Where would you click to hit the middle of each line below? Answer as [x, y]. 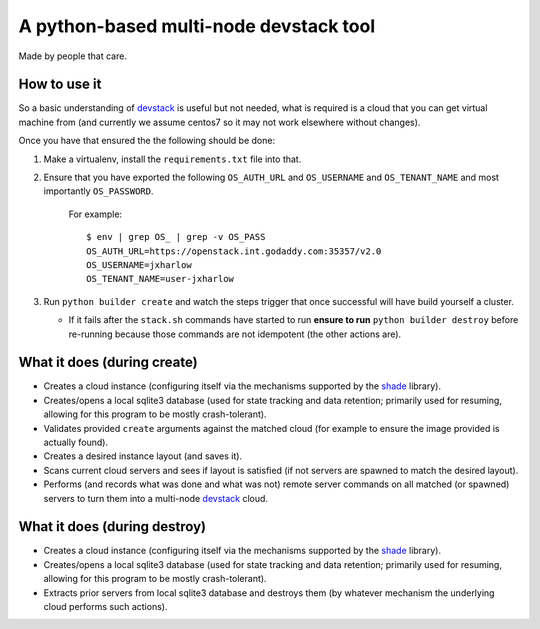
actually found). [76, 442]
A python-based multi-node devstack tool [196, 26]
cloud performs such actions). [105, 607]
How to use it [60, 84]
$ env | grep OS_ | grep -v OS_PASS [176, 237]
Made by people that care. [72, 56]
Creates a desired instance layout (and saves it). [143, 456]
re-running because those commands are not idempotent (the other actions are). [235, 334]
